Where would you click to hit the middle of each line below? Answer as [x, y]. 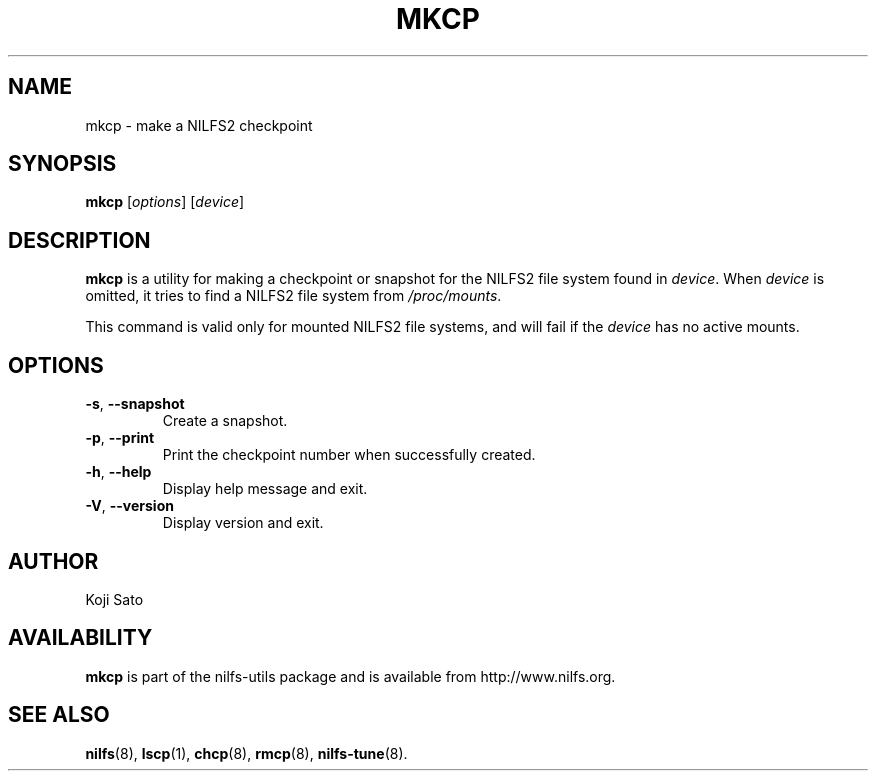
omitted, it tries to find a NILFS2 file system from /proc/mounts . [293, 296]
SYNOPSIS [62, 164]
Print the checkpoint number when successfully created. [349, 455]
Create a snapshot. [225, 421]
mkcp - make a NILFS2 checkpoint [199, 125]
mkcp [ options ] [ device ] [165, 202]
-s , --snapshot [135, 404]
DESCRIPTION [79, 240]
